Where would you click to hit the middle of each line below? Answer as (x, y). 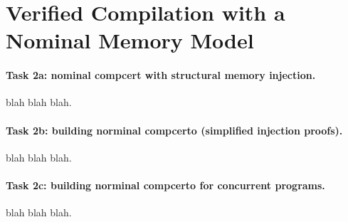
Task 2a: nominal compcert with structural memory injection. (161, 75)
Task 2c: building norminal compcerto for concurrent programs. (165, 185)
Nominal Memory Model (130, 40)
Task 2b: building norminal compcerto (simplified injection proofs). (174, 130)
